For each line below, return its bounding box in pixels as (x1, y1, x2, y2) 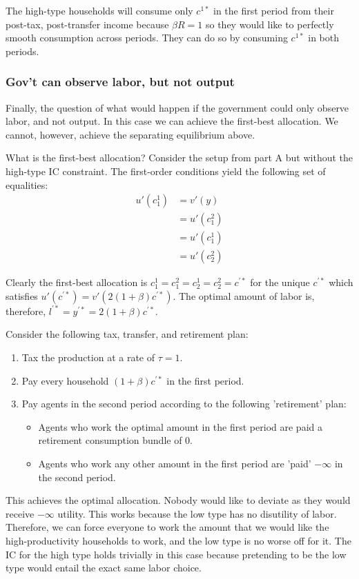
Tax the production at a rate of (21, 350, 155, 365)
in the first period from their (213, 3, 334, 17)
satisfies (6, 288, 38, 303)
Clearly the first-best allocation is (6, 275, 148, 289)
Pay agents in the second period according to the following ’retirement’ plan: (21, 396, 347, 411)
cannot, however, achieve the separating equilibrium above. (6, 127, 255, 141)
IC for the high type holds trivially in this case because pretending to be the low (6, 547, 347, 561)
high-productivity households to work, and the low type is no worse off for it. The (6, 534, 351, 547)
